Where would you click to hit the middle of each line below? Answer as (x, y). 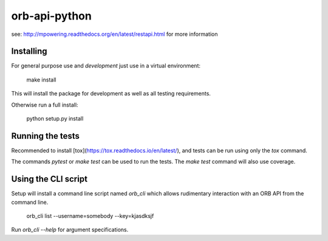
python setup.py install (55, 119)
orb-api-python (52, 16)
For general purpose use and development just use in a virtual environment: (106, 66)
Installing (29, 51)
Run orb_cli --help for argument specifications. (70, 230)
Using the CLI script (50, 179)
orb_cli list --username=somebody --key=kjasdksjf (90, 216)
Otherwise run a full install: (45, 105)
